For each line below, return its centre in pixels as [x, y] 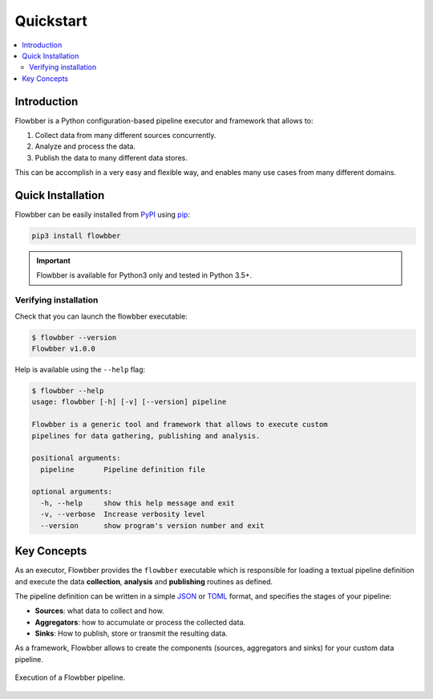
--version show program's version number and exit [152, 525]
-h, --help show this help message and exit [138, 503]
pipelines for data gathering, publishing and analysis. [146, 436]
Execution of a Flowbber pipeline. [70, 677]
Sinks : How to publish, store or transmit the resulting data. [131, 633]
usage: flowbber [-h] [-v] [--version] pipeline [129, 402]
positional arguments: [76, 458]
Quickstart [51, 21]
